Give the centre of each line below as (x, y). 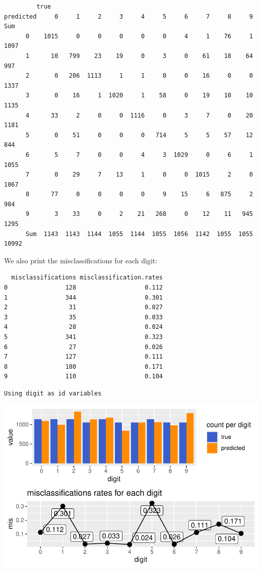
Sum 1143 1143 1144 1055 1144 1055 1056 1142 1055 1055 (139, 234)
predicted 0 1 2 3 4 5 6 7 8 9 (128, 16)
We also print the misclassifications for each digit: (81, 260)
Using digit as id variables (53, 393)
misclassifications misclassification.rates (87, 278)
